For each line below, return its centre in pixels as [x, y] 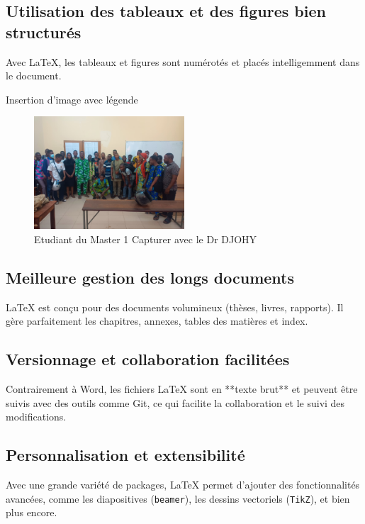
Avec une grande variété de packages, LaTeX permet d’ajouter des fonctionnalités [183, 485]
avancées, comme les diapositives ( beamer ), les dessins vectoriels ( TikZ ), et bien [178, 498]
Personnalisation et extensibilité [125, 455]
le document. [34, 76]
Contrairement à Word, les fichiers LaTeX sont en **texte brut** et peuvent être [182, 389]
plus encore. [32, 512]
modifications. [36, 417]
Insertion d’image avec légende [72, 99]
